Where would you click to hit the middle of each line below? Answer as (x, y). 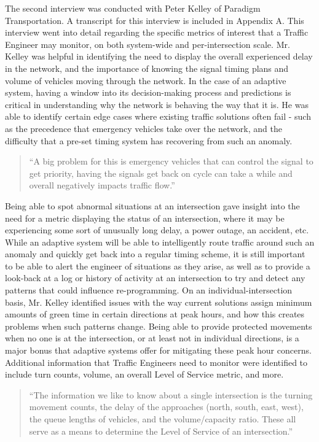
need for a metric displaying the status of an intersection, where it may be (145, 218)
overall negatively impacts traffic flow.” (102, 185)
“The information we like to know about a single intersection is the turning (171, 394)
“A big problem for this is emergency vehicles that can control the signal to (171, 161)
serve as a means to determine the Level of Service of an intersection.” (161, 431)
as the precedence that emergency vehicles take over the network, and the (144, 128)
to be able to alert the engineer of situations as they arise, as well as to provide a (158, 266)
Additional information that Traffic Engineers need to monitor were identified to (156, 362)
